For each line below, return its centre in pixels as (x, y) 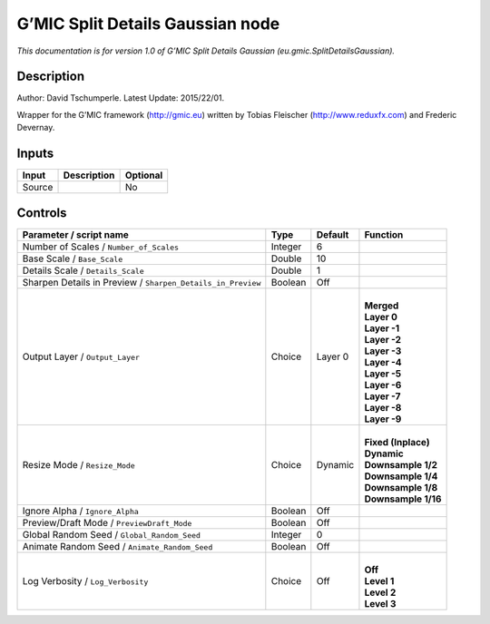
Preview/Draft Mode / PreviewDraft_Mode (107, 522)
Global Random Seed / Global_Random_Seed (112, 534)
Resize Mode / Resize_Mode (78, 464)
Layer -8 (383, 407)
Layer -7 (382, 396)
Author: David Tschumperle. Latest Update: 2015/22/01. (121, 98)
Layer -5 (383, 374)
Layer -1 (382, 328)
